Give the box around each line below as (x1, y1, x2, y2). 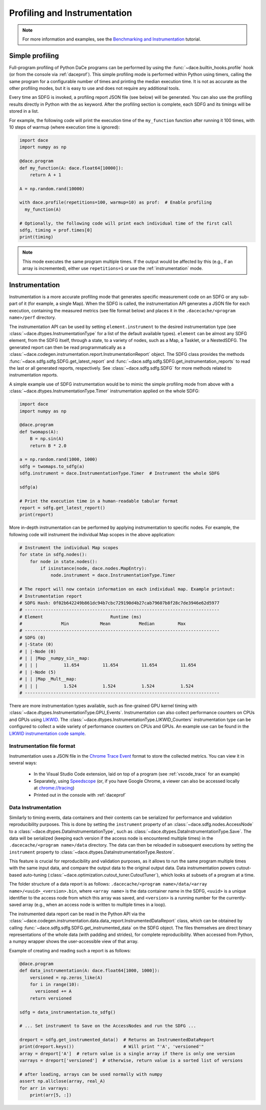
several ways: (9, 760, 37, 766)
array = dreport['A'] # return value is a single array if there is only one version (19, 1051, 235, 1056)
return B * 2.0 (30, 443, 66, 448)
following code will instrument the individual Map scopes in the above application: (9, 531, 175, 537)
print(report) (19, 512, 54, 517)
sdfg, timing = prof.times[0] (19, 227, 93, 233)
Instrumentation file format (9, 743, 76, 750)
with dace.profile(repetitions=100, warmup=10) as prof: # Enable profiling (19, 200, 212, 205)
